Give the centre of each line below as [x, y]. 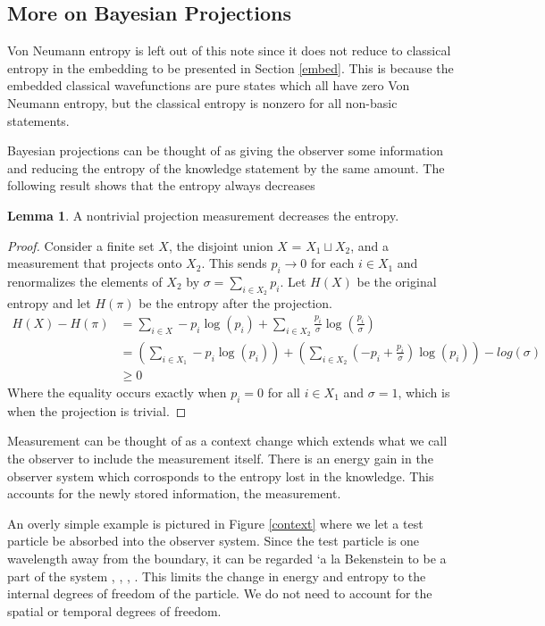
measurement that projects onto [95, 263]
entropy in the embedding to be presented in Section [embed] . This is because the [231, 67]
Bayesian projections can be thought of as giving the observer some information [226, 150]
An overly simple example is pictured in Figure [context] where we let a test [215, 523]
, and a [370, 245]
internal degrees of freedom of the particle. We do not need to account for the [220, 593]
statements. [38, 120]
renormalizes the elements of [85, 281]
